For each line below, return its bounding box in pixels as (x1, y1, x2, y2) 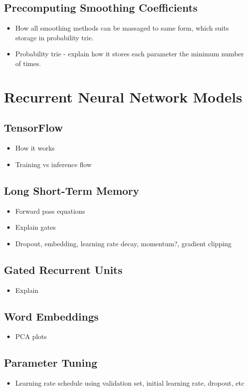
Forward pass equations (15, 205, 85, 216)
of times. (15, 58, 41, 68)
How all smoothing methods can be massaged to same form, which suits (15, 23, 229, 33)
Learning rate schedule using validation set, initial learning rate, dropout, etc (15, 378, 245, 388)
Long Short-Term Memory (4, 183, 139, 198)
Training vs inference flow (15, 159, 92, 169)
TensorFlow (4, 120, 63, 135)
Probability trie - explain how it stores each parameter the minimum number (15, 49, 244, 59)
